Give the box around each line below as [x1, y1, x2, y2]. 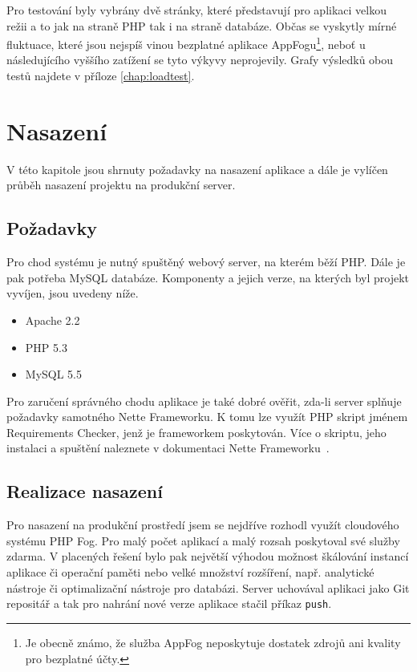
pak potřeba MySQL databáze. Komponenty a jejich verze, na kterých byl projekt [6, 269, 410, 285]
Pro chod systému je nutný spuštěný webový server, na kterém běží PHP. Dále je [6, 253, 406, 270]
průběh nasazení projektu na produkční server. [6, 176, 236, 193]
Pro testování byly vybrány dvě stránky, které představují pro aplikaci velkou [6, 2, 387, 18]
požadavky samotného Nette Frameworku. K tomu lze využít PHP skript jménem [6, 408, 408, 425]
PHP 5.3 [25, 338, 67, 355]
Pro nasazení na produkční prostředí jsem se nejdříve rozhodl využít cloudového [6, 516, 399, 533]
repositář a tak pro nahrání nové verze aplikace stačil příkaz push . [6, 595, 332, 612]
